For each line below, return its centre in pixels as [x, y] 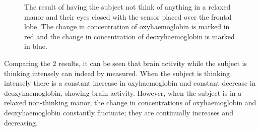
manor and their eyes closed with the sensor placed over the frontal [128, 16]
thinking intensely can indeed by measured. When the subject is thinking [117, 73]
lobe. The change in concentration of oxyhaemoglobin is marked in [127, 26]
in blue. [36, 46]
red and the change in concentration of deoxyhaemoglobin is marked [129, 36]
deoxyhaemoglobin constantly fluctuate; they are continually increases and [119, 112]
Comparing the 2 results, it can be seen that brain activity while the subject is [125, 63]
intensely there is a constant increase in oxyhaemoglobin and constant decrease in [130, 83]
